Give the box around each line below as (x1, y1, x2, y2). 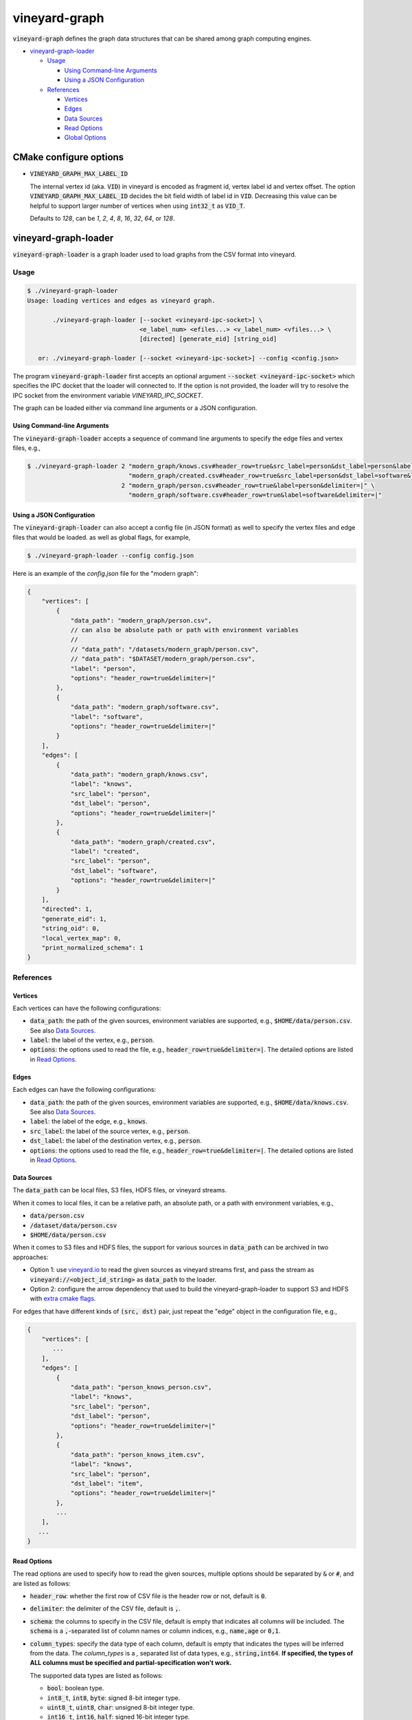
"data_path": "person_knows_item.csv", (70, 1450, 205, 1459)
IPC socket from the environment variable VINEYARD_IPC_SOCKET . (12, 391, 203, 399)
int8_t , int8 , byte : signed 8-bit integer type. (47, 1693, 181, 1702)
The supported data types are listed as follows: (30, 1671, 163, 1679)
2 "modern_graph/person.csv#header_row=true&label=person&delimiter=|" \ (121, 482, 375, 489)
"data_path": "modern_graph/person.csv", (70, 616, 212, 624)
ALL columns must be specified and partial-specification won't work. (30, 1659, 232, 1667)
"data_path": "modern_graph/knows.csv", (70, 771, 209, 778)
